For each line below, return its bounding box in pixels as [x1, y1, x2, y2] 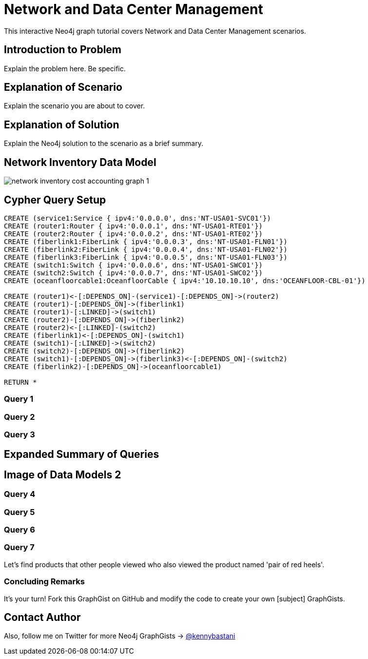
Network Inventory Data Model [4, 156, 156, 168]
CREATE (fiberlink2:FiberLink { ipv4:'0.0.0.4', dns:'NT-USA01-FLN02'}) [4, 245, 288, 253]
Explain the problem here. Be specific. [4, 64, 126, 73]
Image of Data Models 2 [4, 468, 121, 481]
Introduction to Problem [4, 43, 122, 56]
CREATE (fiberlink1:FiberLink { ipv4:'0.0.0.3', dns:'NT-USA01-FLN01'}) [4, 237, 288, 246]
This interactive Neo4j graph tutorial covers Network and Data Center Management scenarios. [4, 26, 306, 35]
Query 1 [4, 394, 34, 404]
